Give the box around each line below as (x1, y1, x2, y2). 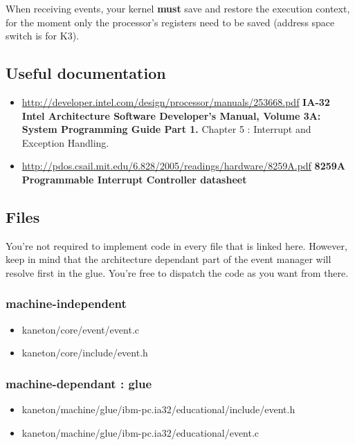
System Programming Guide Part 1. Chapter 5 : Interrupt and (21, 122, 311, 136)
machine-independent (6, 295, 127, 312)
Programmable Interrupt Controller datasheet (21, 172, 247, 186)
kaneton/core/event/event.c (21, 322, 139, 336)
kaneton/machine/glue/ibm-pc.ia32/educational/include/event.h (21, 402, 295, 417)
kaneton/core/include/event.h (21, 345, 148, 360)
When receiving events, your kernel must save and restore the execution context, (6, 1, 350, 15)
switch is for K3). (6, 28, 79, 43)
